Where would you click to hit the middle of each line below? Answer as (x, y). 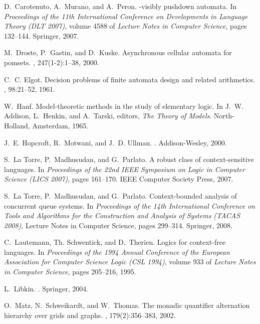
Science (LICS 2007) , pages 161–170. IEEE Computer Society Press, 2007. (119, 179)
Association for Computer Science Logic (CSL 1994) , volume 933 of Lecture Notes (130, 262)
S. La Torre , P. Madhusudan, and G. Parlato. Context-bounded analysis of (120, 195)
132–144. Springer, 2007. (42, 35)
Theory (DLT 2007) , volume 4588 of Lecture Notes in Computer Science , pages (125, 26)
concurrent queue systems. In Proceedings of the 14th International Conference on (130, 205)
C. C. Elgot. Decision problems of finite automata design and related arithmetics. (129, 79)
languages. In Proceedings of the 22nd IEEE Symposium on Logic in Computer (124, 169)
